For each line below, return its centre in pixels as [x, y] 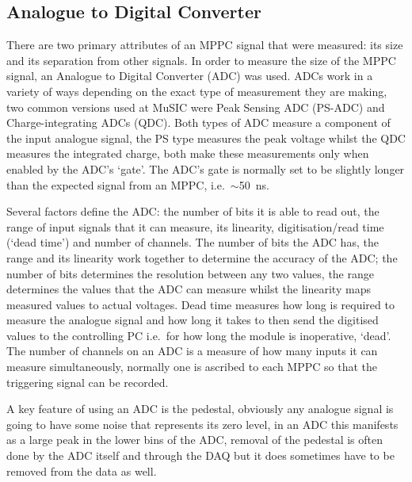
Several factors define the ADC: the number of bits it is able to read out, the [193, 211]
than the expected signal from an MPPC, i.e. [116, 184]
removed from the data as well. [82, 471]
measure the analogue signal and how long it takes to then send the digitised [193, 320]
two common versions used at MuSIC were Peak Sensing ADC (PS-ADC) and [196, 107]
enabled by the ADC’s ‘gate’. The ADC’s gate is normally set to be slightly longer [206, 168]
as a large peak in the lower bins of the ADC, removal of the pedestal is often [195, 440]
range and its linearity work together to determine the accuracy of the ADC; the [202, 257]
